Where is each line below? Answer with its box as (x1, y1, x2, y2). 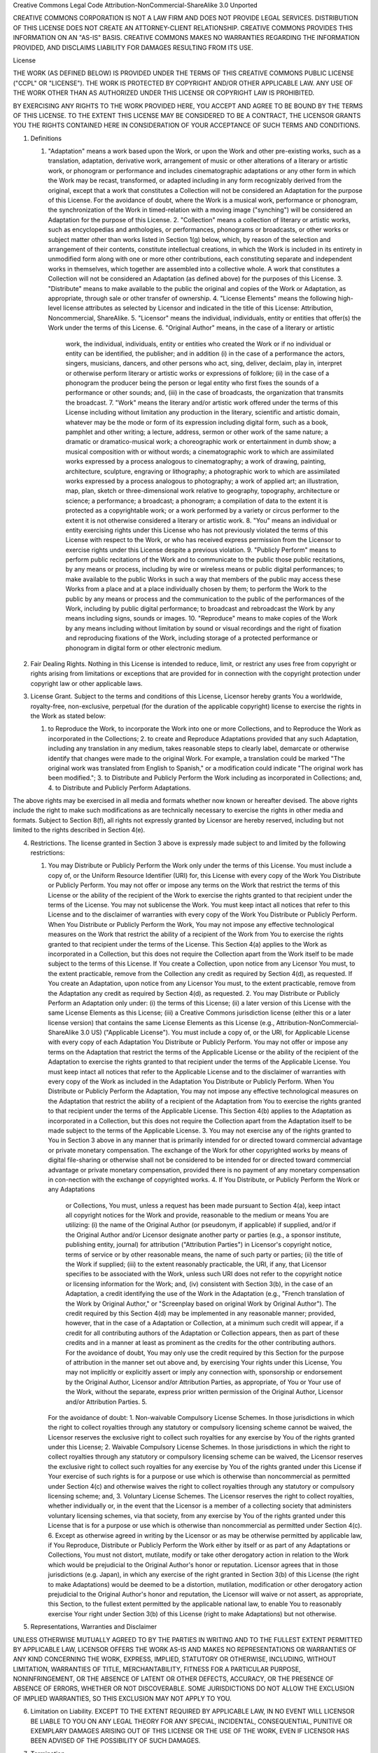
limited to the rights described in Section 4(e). (13, 826, 146, 834)
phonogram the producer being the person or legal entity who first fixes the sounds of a (65, 379, 319, 387)
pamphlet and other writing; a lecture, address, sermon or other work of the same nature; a (65, 428, 328, 436)
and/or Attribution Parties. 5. (65, 1397, 147, 1406)
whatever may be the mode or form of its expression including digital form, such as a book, (65, 418, 328, 426)
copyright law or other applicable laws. (30, 679, 143, 687)
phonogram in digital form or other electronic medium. (65, 644, 222, 652)
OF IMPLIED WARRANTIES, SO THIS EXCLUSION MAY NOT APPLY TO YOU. (13, 1694, 232, 1703)
